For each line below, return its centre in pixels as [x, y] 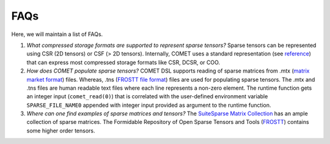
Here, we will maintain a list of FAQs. [57, 34]
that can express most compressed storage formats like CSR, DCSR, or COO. [123, 62]
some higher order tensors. [61, 131]
